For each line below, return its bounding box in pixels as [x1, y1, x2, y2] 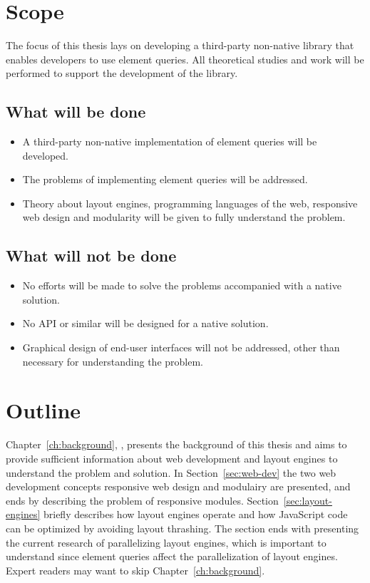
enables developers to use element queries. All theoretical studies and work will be [6, 51, 364, 66]
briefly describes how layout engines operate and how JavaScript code [43, 507, 348, 522]
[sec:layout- [283, 492, 332, 507]
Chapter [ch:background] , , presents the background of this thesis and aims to [6, 437, 347, 452]
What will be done [6, 100, 146, 123]
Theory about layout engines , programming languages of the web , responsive [22, 195, 358, 210]
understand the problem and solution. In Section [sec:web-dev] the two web [6, 465, 336, 480]
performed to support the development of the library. [6, 66, 238, 81]
